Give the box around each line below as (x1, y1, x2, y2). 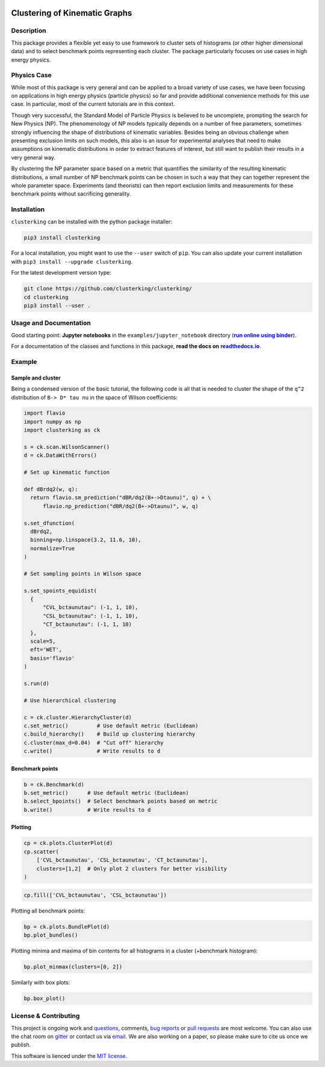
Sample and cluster (11, 374, 61, 381)
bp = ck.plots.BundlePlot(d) (23, 923, 110, 930)
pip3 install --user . (23, 302, 91, 309)
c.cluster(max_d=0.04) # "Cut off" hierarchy (23, 739, 164, 746)
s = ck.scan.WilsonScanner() (23, 444, 110, 451)
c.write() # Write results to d (23, 748, 161, 754)
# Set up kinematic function (23, 469, 110, 476)
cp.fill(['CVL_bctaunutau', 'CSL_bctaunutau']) (23, 891, 167, 899)
